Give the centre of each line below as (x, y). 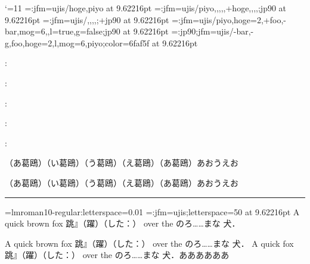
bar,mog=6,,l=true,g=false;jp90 (63, 31)
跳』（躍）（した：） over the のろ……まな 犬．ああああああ (117, 255)
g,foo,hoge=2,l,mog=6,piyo (54, 43)
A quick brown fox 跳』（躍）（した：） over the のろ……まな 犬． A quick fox (149, 243)
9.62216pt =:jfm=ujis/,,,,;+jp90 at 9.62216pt (87, 19)
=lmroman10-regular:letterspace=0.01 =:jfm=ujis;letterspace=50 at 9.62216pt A (152, 211)
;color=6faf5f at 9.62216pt (150, 43)
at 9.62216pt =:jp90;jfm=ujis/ (178, 31)
